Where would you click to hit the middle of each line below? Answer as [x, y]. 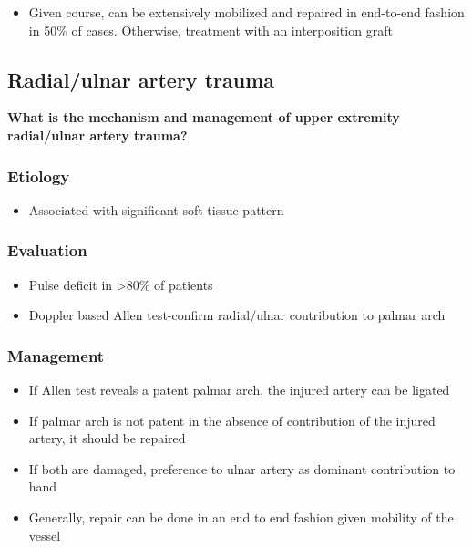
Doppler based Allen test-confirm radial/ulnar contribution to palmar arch [237, 315]
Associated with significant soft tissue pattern [156, 209]
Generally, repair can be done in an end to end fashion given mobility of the [241, 517]
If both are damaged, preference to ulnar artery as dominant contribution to [242, 468]
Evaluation [47, 250]
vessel [45, 535]
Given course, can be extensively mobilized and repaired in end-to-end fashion [246, 12]
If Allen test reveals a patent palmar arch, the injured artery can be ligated [239, 390]
